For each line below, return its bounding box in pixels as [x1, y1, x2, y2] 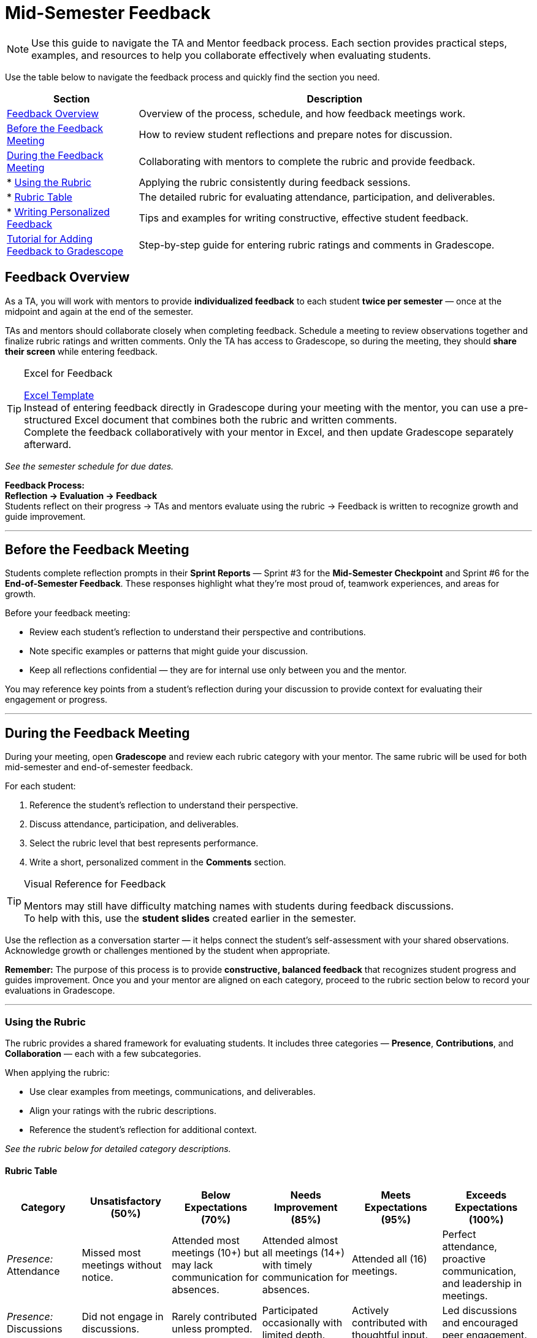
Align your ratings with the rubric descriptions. [29, 1105, 217, 1116]
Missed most [82, 1247, 141, 1259]
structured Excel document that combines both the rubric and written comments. [24, 413, 397, 426]
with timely [262, 1259, 313, 1272]
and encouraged [442, 1317, 519, 1329]
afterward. [24, 438, 72, 451]
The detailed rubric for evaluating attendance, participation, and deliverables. [139, 190, 495, 203]
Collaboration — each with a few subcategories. [5, 1048, 201, 1059]
